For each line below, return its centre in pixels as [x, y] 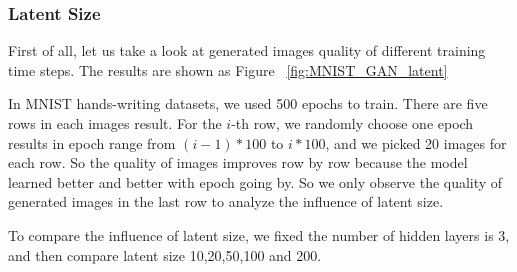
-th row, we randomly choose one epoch [352, 123]
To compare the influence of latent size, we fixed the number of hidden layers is [251, 234]
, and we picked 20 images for [416, 142]
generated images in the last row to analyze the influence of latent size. [226, 201]
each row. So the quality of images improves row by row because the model [238, 162]
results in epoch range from [92, 142]
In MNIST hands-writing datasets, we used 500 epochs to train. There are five [248, 103]
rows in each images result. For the [115, 123]
